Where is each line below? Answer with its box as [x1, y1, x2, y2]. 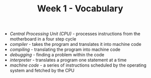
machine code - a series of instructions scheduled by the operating [9, 62, 147, 68]
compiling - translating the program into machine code [9, 46, 121, 52]
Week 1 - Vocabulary [37, 3, 123, 14]
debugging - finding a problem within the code [9, 52, 105, 58]
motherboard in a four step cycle [9, 36, 76, 42]
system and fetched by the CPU [9, 68, 75, 74]
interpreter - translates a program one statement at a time [9, 57, 127, 63]
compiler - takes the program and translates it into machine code [9, 41, 142, 47]
